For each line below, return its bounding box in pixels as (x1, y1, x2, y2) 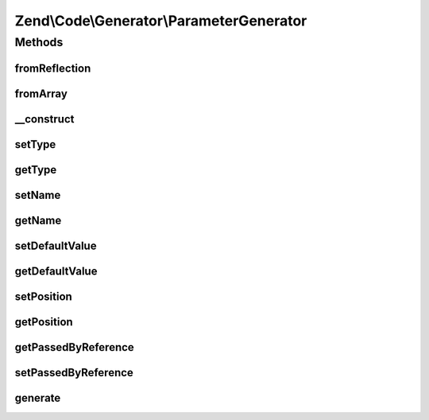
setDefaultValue (14, 239, 97, 252)
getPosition (14, 315, 73, 329)
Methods (14, 35, 64, 49)
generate (14, 391, 61, 405)
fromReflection (14, 61, 91, 75)
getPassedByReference (14, 340, 134, 354)
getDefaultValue (14, 264, 98, 278)
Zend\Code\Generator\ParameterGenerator (14, 12, 307, 29)
